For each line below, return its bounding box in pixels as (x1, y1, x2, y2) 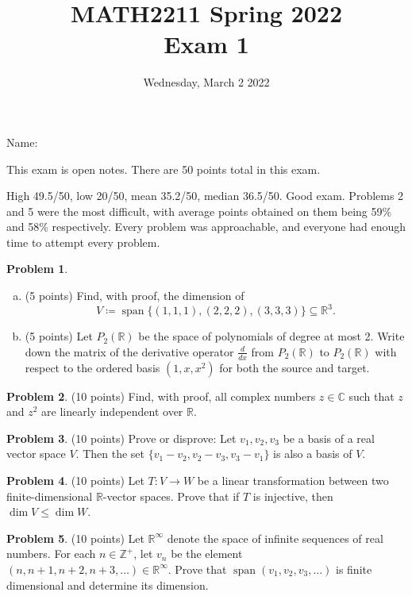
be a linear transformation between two (197, 471, 389, 488)
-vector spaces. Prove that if (102, 487, 240, 504)
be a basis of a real (283, 429, 375, 446)
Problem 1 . (6, 260, 68, 277)
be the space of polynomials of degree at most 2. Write (138, 328, 405, 344)
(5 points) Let (25, 328, 93, 344)
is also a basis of (273, 445, 352, 462)
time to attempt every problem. (6, 233, 160, 250)
